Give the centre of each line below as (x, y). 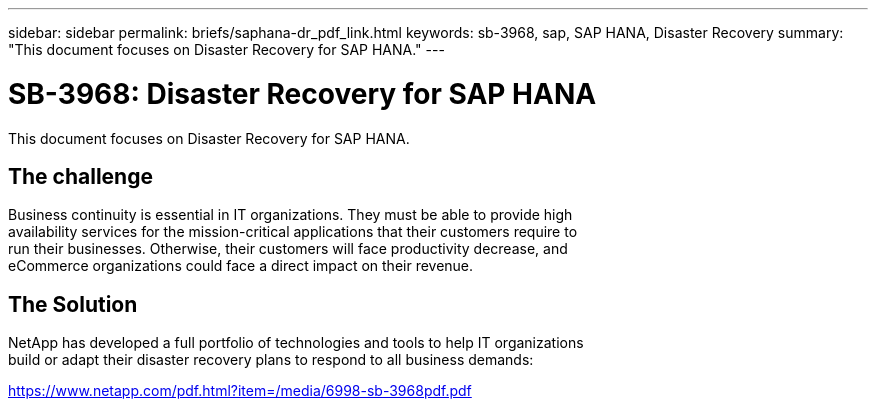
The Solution (73, 304)
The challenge (80, 176)
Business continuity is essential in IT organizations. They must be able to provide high (290, 215)
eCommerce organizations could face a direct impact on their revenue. (241, 266)
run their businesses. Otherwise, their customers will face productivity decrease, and (288, 249)
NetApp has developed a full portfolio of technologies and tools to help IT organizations (296, 343)
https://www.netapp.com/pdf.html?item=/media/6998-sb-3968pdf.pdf (240, 391)
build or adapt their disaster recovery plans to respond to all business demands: (271, 360)
